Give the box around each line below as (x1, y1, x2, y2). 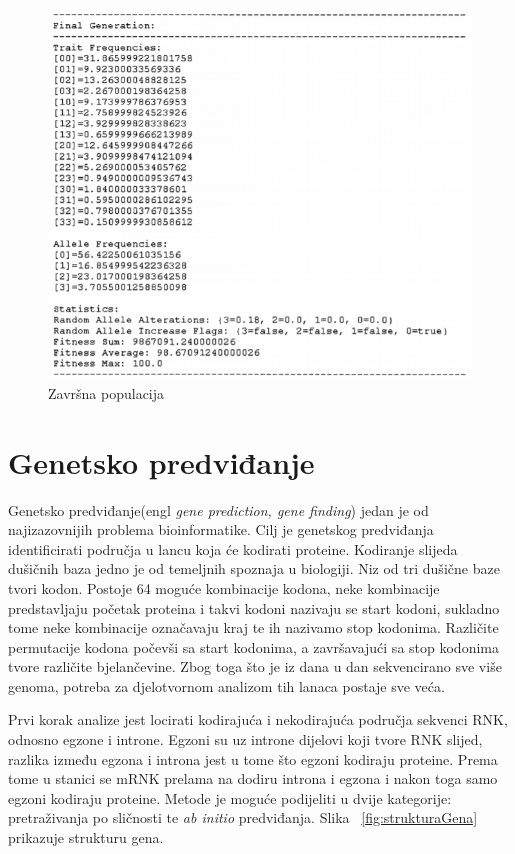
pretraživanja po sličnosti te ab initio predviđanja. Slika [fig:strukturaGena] (8, 807, 478, 828)
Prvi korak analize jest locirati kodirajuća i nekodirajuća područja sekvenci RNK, (8, 709, 508, 730)
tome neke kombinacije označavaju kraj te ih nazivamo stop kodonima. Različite (8, 617, 499, 638)
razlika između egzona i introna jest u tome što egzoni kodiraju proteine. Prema (8, 748, 498, 769)
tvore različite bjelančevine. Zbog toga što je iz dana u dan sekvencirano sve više (8, 656, 502, 677)
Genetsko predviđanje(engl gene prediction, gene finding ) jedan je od (8, 499, 429, 520)
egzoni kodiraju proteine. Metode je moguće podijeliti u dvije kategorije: (8, 787, 452, 808)
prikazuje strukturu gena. (8, 827, 164, 848)
